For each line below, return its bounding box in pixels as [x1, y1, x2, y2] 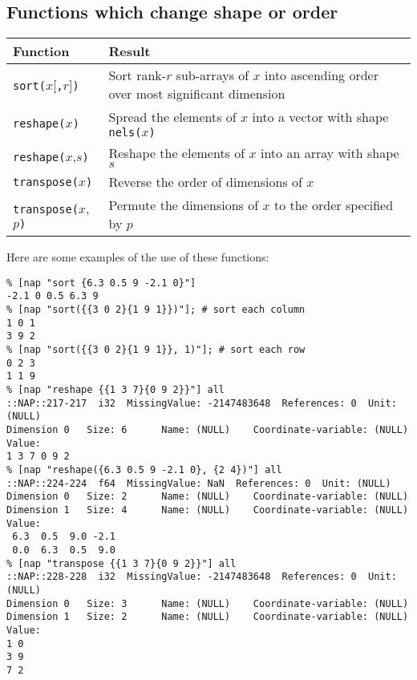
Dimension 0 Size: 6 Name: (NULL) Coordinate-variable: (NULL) [6, 424, 409, 436]
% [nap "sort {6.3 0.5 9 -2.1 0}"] [6, 277, 196, 289]
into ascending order [264, 66, 379, 85]
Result [108, 42, 151, 61]
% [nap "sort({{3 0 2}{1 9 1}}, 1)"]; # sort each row [6, 344, 306, 356]
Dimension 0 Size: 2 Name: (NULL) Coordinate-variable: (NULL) [6, 491, 409, 503]
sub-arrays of [176, 66, 249, 85]
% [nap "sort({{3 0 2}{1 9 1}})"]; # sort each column [6, 304, 306, 316]
